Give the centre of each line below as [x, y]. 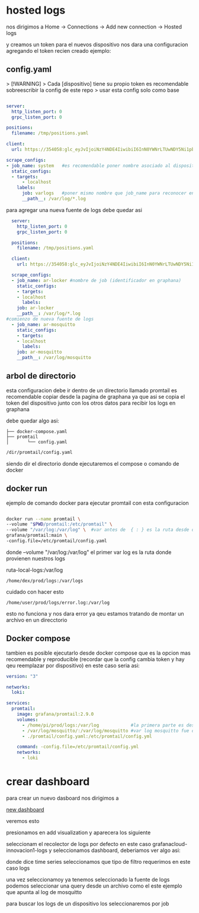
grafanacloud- [170, 844]
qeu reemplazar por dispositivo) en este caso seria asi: [73, 665]
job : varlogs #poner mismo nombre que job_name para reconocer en [108, 193]
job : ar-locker [36, 308]
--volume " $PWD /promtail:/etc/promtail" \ [59, 524]
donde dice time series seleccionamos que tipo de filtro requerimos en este [98, 862]
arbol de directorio [41, 376]
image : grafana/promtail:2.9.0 [55, 715]
